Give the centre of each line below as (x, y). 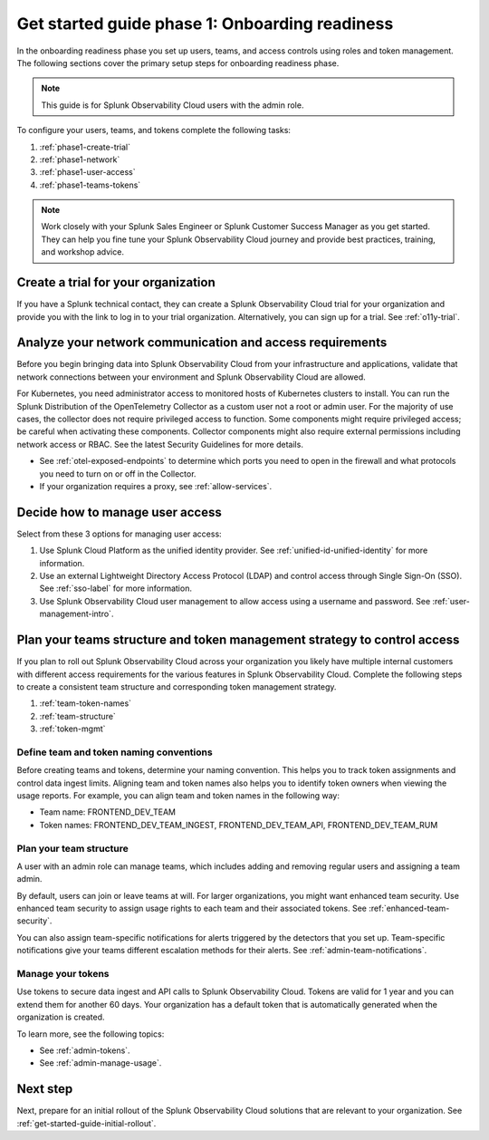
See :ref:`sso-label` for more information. (115, 588)
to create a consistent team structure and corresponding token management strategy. (177, 686)
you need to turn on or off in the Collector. (118, 473)
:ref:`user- (451, 601)
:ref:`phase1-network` (80, 159)
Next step (45, 1089)
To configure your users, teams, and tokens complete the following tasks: (154, 130)
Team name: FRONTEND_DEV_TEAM (108, 812)
